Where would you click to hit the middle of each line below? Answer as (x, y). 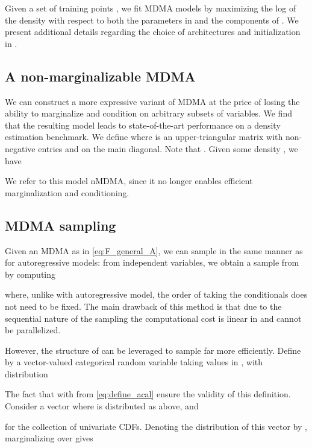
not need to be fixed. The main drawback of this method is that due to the (143, 306)
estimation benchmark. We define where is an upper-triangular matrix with (144, 137)
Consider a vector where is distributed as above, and (102, 406)
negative (20, 148)
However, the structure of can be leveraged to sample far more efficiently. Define (153, 350)
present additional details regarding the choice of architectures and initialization (153, 32)
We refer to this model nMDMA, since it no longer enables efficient (129, 181)
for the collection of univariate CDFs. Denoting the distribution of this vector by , (156, 426)
